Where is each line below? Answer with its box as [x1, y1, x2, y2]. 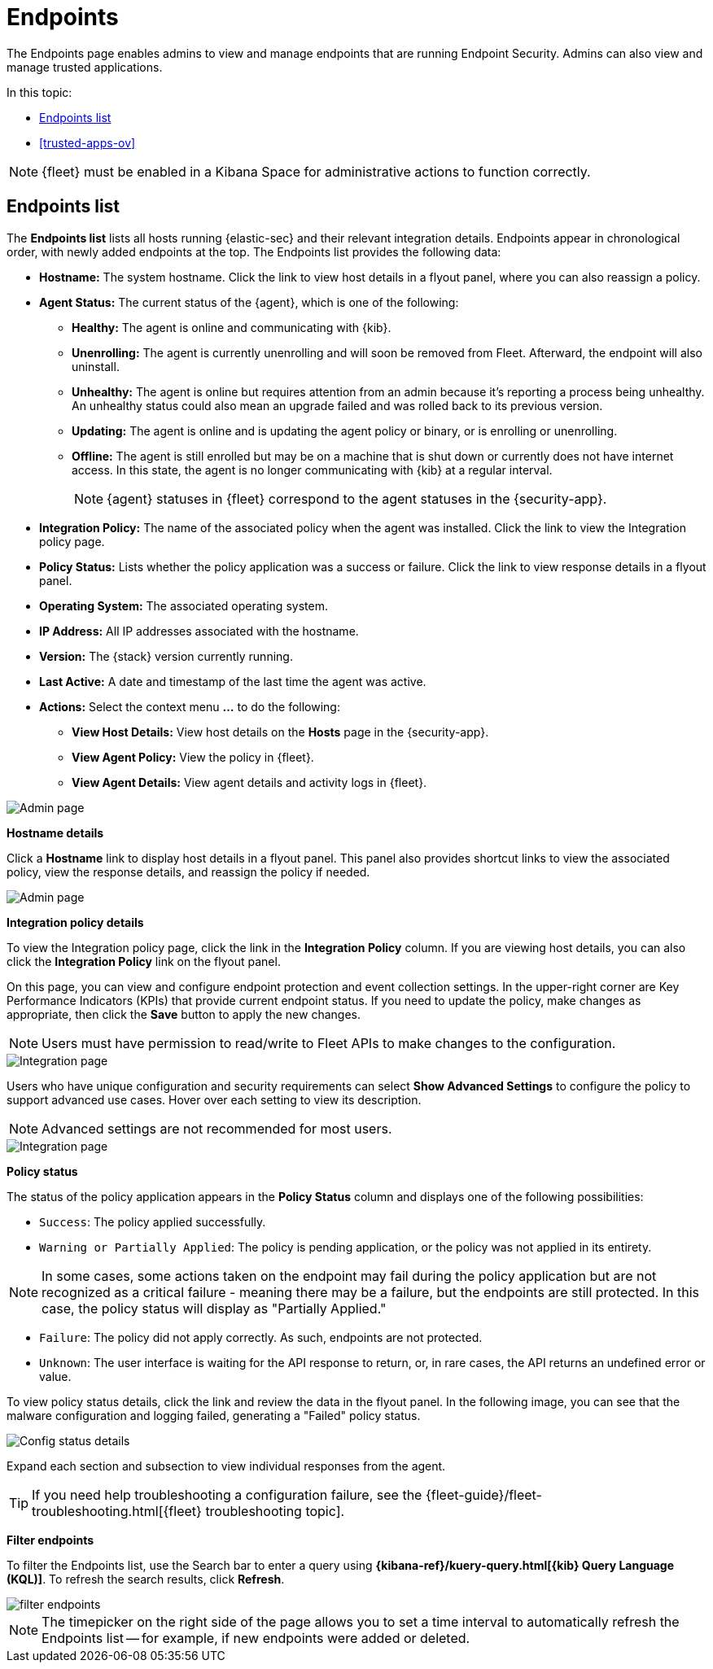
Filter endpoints [7, 1532, 94, 1547]
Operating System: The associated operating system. [39, 598, 328, 613]
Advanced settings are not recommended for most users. [42, 1120, 392, 1137]
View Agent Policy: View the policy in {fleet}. [72, 749, 314, 764]
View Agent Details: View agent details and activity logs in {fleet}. [72, 775, 427, 789]
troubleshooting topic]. [205, 1502, 345, 1519]
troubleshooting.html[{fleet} [32, 1502, 202, 1519]
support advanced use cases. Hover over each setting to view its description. [7, 1092, 422, 1107]
